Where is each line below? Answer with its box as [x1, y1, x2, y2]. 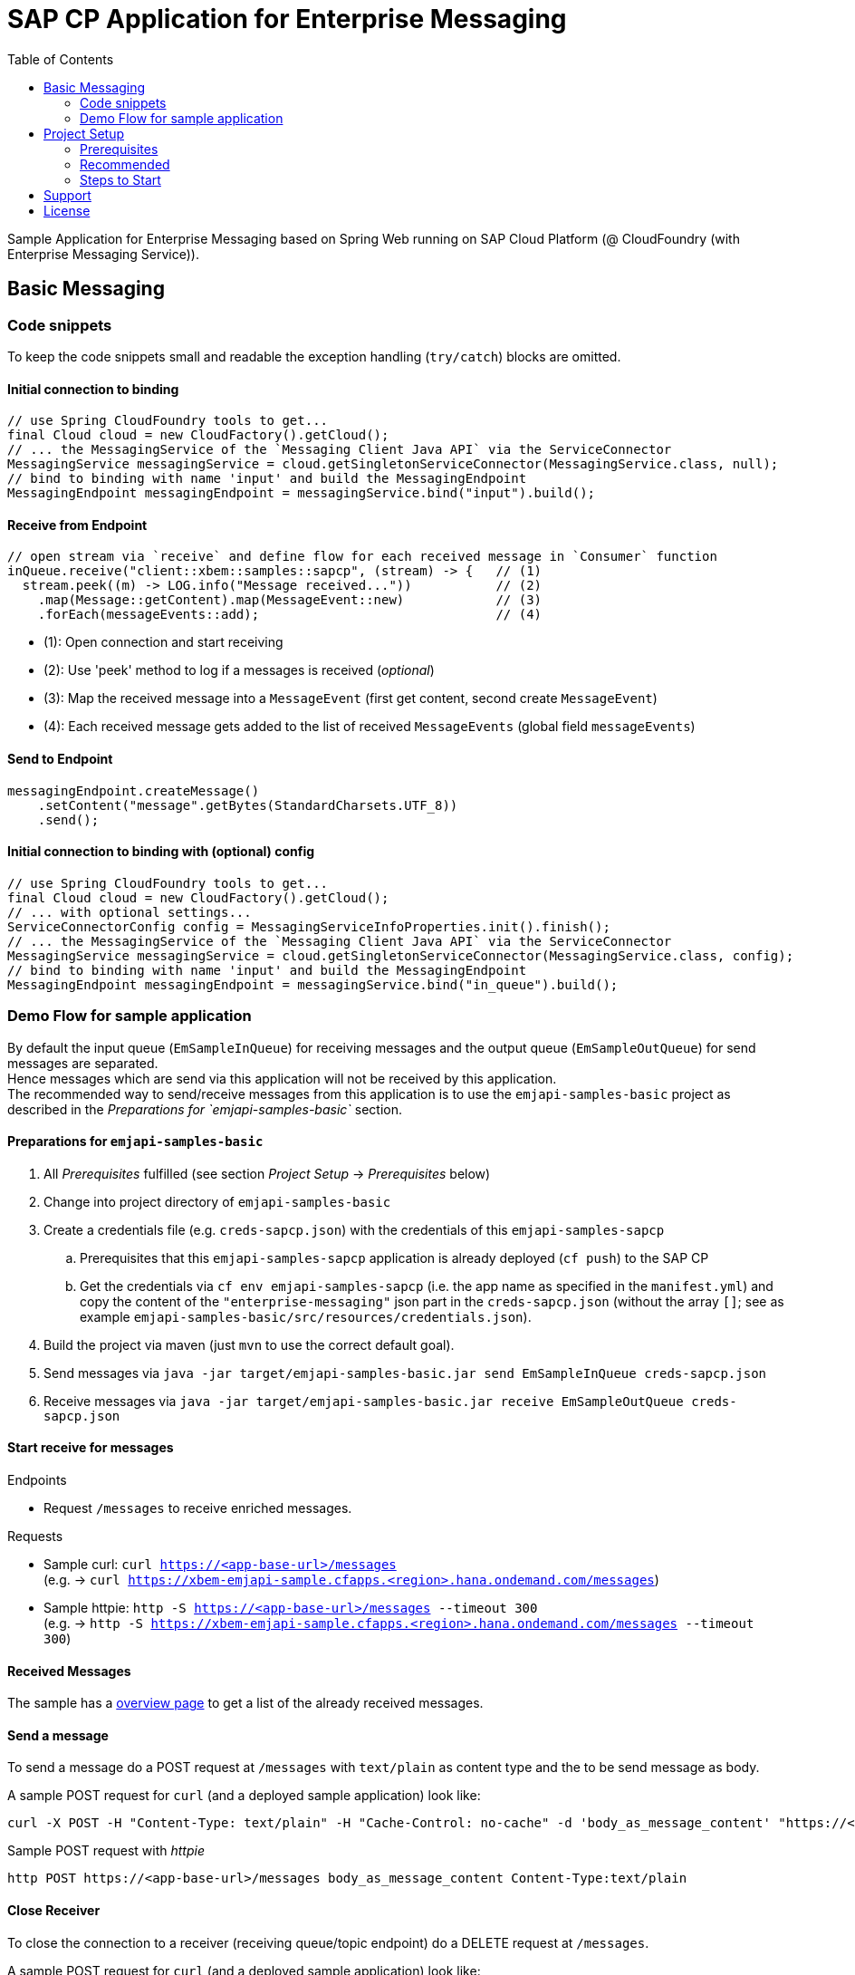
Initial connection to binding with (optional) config [7, 843, 315, 860]
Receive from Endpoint [7, 516, 148, 533]
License [43, 202, 91, 218]
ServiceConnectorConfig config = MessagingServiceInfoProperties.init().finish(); [7, 919, 610, 934]
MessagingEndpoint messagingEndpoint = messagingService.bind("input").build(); [7, 486, 596, 501]
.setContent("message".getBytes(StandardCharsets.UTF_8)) [37, 797, 458, 813]
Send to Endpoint [7, 751, 113, 767]
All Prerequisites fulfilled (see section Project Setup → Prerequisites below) [43, 1165, 491, 1181]
